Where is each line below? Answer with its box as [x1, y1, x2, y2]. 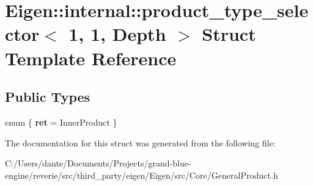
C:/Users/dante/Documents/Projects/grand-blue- [5, 157, 191, 170]
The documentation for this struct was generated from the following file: [5, 136, 276, 149]
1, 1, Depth [68, 21, 166, 46]
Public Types [5, 87, 90, 106]
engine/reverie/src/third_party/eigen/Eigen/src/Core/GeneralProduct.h [5, 168, 278, 181]
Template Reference [5, 45, 177, 70]
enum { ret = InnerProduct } [5, 115, 117, 128]
